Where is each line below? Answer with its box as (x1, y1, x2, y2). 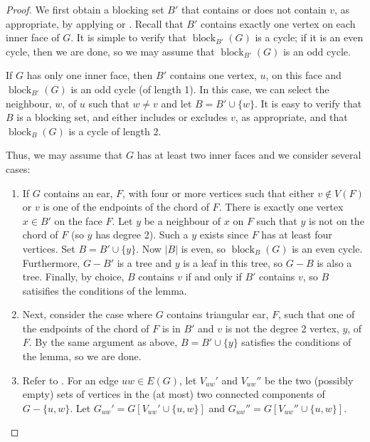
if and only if (185, 269, 242, 284)
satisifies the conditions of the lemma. (22, 283, 187, 298)
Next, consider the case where (22, 307, 152, 322)
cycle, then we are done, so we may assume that (6, 43, 215, 58)
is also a (317, 255, 352, 270)
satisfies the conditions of (241, 335, 351, 349)
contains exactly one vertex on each (200, 16, 356, 31)
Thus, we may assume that (6, 147, 123, 162)
